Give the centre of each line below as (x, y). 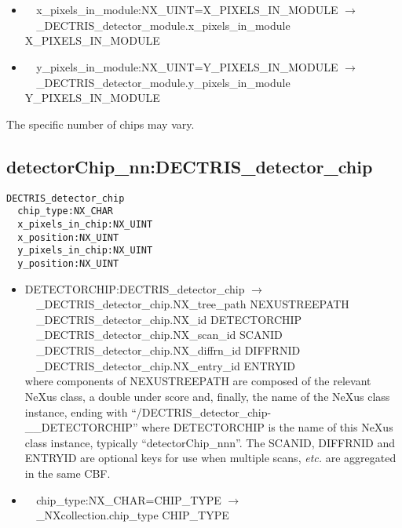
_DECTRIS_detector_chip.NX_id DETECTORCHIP (169, 319)
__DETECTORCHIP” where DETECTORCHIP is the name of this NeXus (209, 427)
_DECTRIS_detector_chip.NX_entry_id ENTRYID (166, 365)
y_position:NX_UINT (68, 263)
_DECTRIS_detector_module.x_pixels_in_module (163, 25)
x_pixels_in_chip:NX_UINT (85, 224)
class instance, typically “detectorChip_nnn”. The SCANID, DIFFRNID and (210, 442)
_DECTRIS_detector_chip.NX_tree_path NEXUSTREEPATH (193, 304)
